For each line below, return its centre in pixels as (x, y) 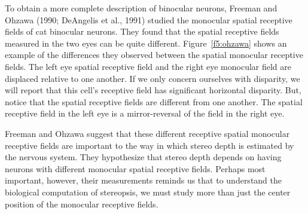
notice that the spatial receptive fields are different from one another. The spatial (154, 101)
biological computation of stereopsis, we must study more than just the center (148, 192)
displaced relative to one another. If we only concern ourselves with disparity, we (153, 78)
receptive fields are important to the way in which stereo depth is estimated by (150, 145)
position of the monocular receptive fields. (82, 204)
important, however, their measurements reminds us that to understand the (144, 180)
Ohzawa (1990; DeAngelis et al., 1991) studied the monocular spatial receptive (149, 19)
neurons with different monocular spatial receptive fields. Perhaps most (135, 168)
